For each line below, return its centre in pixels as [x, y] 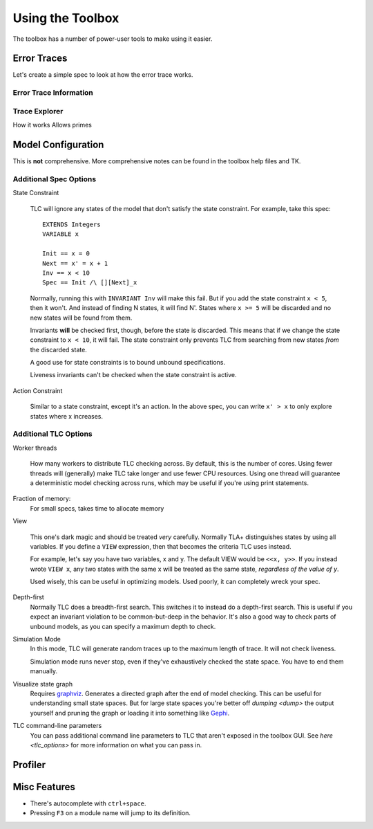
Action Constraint [38, 390]
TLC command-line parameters [57, 726]
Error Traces [40, 58]
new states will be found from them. [81, 318]
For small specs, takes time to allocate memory [97, 508]
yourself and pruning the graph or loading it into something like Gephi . [130, 713]
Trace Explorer [38, 111]
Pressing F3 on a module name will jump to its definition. [111, 813]
